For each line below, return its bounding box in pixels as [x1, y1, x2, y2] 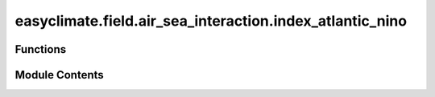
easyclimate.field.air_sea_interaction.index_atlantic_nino [14, 12, 407, 30]
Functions [14, 42, 67, 56]
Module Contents [14, 68, 104, 82]
